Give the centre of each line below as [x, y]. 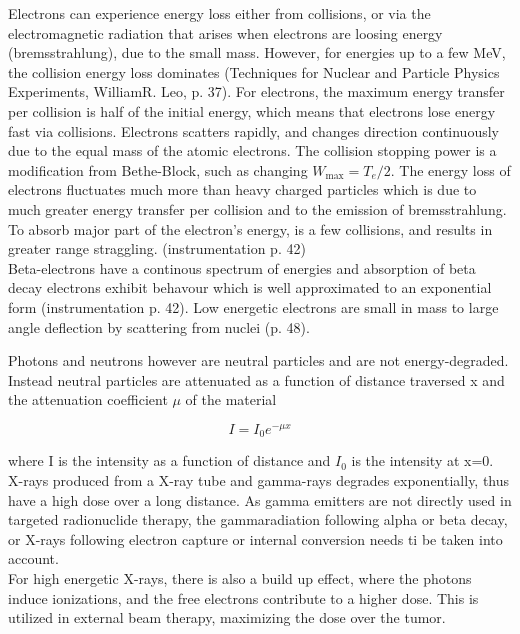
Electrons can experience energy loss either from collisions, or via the [219, 13]
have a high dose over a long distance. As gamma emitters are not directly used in [260, 499]
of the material [231, 399]
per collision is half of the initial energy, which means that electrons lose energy [252, 110]
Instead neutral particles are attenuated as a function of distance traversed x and [256, 379]
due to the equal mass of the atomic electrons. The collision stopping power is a [252, 150]
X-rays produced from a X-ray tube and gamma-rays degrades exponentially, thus [259, 480]
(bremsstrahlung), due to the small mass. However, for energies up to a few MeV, [257, 52]
